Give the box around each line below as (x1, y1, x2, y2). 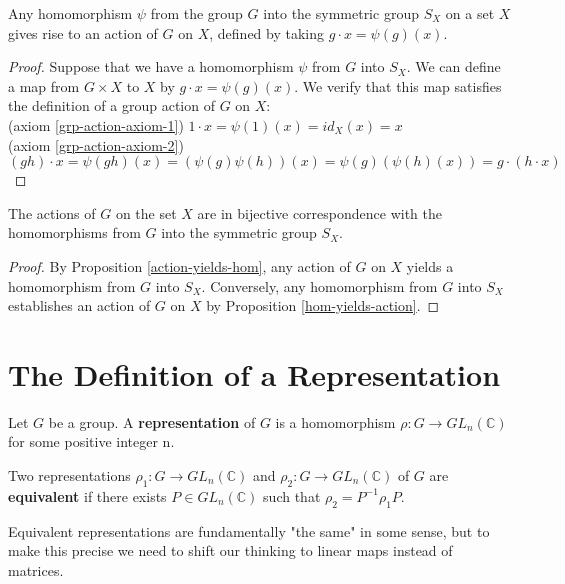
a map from (8, 75, 80, 96)
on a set (445, 3, 495, 23)
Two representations (8, 465, 131, 486)
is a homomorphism (275, 411, 396, 432)
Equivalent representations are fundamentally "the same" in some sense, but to (8, 520, 490, 541)
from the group (150, 3, 243, 23)
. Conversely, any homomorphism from (201, 275, 438, 296)
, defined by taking (209, 22, 325, 43)
